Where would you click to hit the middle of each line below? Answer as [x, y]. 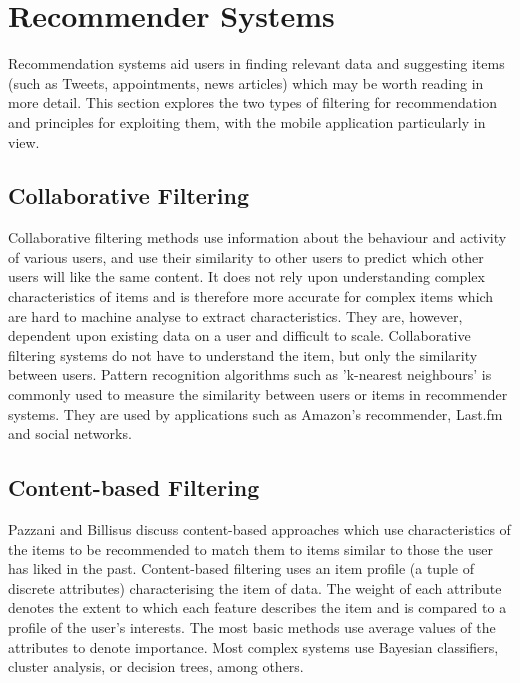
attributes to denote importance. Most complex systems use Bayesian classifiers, [253, 646]
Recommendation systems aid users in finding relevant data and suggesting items [256, 63]
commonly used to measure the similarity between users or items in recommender [258, 394]
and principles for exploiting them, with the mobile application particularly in [247, 121]
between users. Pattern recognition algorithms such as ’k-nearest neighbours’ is [250, 374]
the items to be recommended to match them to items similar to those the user [250, 548]
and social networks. [70, 433]
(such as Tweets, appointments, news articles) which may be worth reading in [246, 82]
